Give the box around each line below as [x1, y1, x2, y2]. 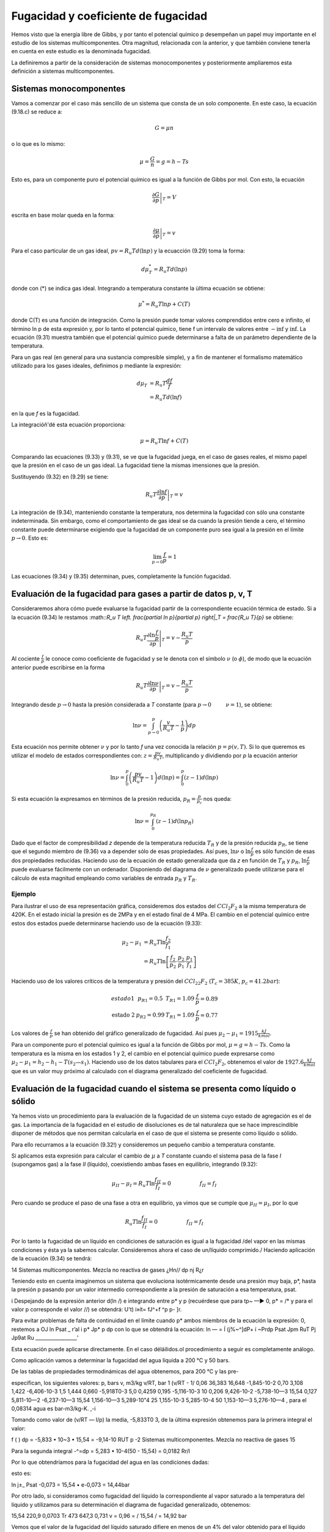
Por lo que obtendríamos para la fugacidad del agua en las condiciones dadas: [11, 1458, 210, 1466]
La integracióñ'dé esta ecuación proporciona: [11, 421, 126, 428]
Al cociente [11, 654, 40, 662]
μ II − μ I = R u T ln [111, 1180, 155, 1188]
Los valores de [11, 1030, 49, 1037]
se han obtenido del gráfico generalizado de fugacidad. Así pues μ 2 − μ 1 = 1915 [54, 1030, 259, 1038]
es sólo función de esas [254, 848, 315, 855]
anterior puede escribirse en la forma [11, 664, 105, 671]
